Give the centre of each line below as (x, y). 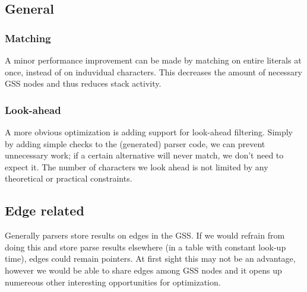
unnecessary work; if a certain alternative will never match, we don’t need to (144, 155)
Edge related (45, 210)
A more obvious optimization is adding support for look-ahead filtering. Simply (149, 132)
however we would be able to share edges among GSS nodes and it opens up (143, 270)
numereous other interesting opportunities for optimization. (113, 282)
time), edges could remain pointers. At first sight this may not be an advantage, (150, 258)
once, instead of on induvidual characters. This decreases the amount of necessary (153, 72)
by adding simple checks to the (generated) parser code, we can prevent (135, 143)
